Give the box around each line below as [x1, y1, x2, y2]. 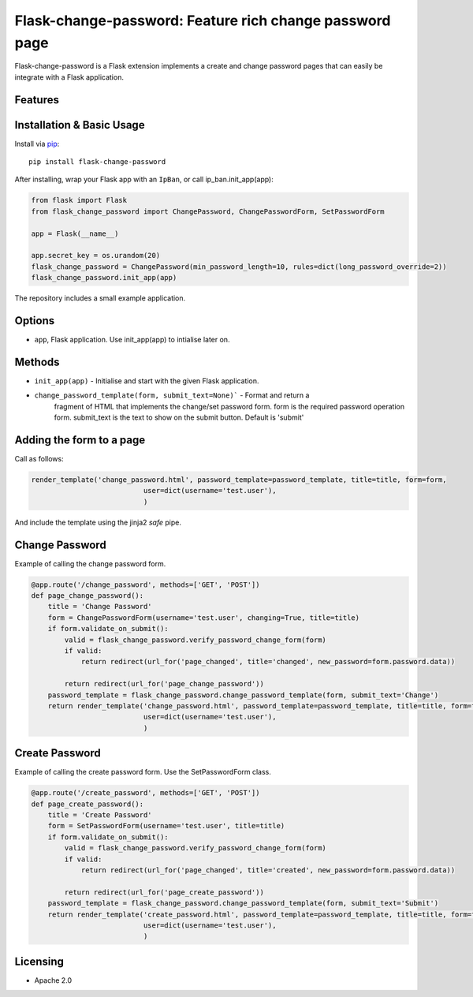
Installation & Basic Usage [14, 118, 145, 132]
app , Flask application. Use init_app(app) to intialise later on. [34, 335, 230, 345]
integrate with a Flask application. [14, 72, 124, 82]
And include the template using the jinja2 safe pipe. [14, 517, 181, 527]
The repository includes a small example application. [14, 293, 186, 303]
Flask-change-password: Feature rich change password [14, 12, 391, 29]
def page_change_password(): [31, 592, 144, 600]
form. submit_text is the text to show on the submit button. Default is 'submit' [54, 413, 304, 422]
